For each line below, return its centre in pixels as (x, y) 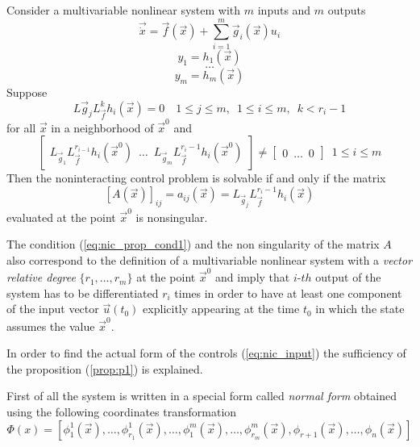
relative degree (41, 277)
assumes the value (51, 326)
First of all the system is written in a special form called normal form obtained (202, 396)
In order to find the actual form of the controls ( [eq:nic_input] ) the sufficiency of (206, 353)
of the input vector (53, 309)
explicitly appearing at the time (221, 309)
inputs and (284, 10)
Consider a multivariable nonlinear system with (124, 10)
